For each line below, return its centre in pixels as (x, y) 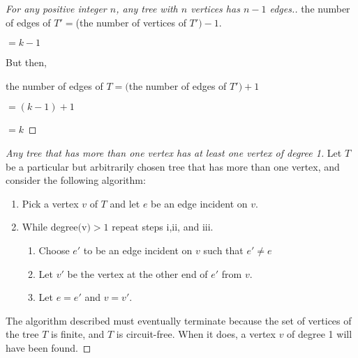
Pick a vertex (50, 203)
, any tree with (147, 8)
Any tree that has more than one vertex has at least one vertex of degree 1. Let (174, 152)
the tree (22, 334)
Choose (54, 250)
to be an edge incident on (138, 250)
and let (125, 203)
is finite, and (77, 334)
